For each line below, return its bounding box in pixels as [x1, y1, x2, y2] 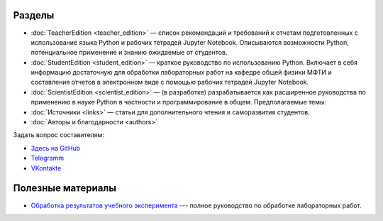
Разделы [13, 9, 55, 21]
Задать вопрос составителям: [13, 131, 104, 139]
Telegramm [30, 153, 64, 163]
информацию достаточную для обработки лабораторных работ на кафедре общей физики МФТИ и [30, 68, 333, 77]
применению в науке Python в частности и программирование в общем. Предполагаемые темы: [30, 98, 326, 107]
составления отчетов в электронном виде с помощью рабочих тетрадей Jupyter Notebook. [30, 78, 309, 87]
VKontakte [30, 163, 62, 172]
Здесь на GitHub [30, 144, 81, 152]
